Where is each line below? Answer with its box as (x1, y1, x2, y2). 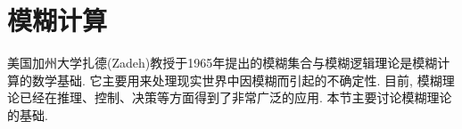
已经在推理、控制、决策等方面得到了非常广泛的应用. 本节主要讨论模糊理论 (19, 88, 452, 107)
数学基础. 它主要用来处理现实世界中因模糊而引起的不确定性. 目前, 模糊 (31, 70, 442, 89)
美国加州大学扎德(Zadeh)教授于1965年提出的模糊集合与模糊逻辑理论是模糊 (7, 53, 438, 72)
